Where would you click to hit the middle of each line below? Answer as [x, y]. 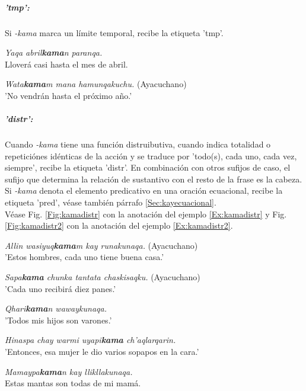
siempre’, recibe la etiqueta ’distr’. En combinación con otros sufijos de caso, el [148, 167]
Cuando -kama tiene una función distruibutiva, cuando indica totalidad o [138, 144]
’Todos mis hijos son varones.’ [58, 320]
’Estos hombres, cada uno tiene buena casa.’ [85, 257]
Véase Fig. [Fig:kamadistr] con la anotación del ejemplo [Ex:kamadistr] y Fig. [146, 214]
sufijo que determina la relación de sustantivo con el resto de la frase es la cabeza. [154, 179]
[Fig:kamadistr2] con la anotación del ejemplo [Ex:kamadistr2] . [119, 225]
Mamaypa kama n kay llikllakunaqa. [69, 371]
